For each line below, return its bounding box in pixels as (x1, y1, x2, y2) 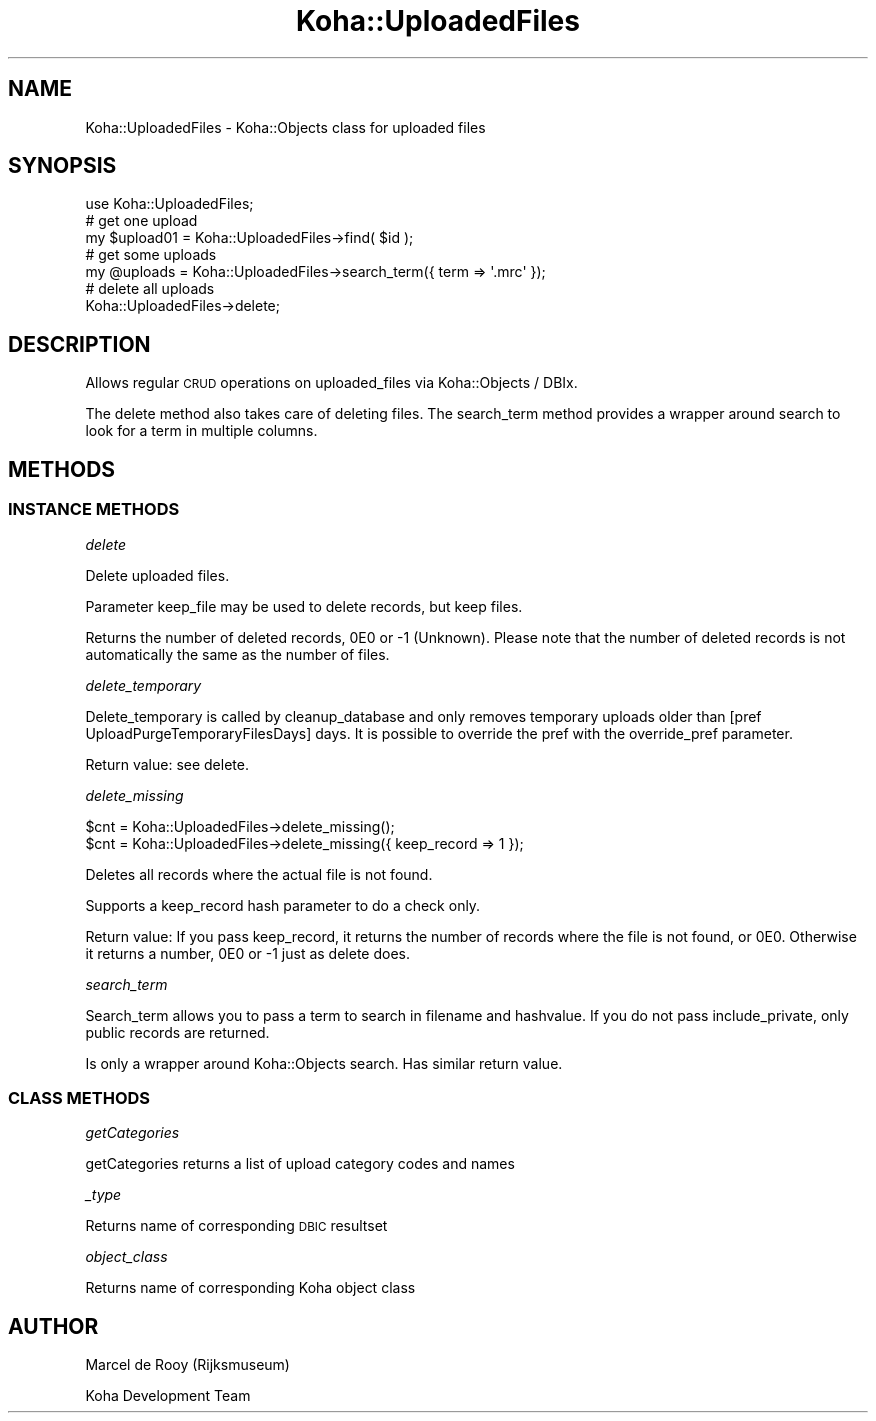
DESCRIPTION (8, 331, 151, 357)
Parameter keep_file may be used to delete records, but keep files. (85, 597, 523, 615)
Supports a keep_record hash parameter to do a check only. (85, 896, 481, 914)
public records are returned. (85, 1023, 270, 1041)
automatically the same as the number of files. (85, 645, 390, 663)
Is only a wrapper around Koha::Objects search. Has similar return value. (85, 1054, 563, 1072)
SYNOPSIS (8, 153, 117, 179)
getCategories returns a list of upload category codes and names (85, 1155, 515, 1173)
